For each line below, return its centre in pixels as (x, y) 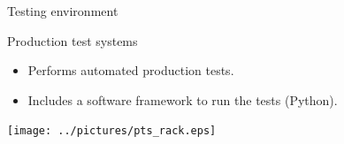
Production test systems (73, 40)
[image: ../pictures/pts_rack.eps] (112, 131)
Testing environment (63, 11)
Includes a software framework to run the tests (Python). (183, 99)
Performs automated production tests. (131, 70)
